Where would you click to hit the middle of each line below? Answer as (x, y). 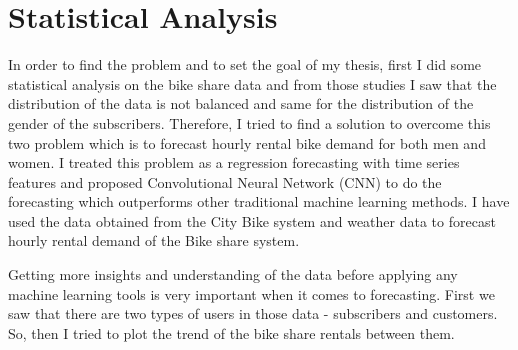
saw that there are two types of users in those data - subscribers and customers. (253, 313)
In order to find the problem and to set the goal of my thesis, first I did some (245, 64)
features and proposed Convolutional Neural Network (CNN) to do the (225, 181)
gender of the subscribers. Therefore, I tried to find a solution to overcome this (249, 122)
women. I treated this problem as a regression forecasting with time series (234, 162)
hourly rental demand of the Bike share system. (154, 240)
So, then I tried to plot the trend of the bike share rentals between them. (231, 332)
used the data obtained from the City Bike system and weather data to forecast (252, 220)
